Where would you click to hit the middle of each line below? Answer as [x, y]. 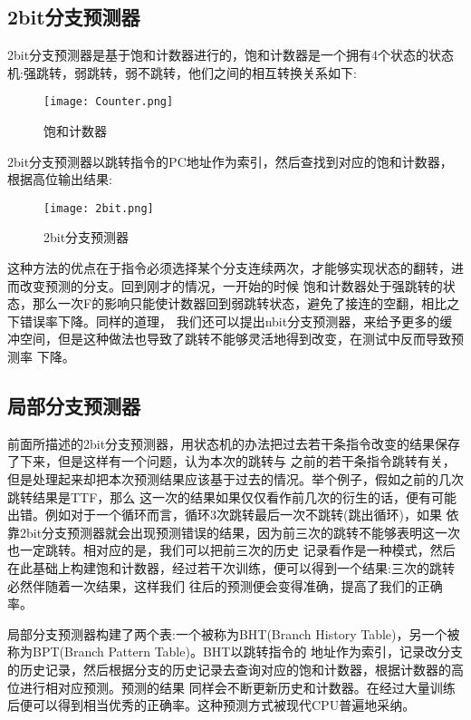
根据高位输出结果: [60, 179]
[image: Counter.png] [109, 102]
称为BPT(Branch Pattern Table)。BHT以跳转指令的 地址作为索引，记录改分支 [235, 652]
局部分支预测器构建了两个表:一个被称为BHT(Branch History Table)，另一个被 [234, 633]
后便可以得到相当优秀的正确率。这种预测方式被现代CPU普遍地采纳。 [211, 705]
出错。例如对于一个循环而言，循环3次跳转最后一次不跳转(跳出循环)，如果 [225, 515]
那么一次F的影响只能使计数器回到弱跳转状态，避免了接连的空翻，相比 [240, 303]
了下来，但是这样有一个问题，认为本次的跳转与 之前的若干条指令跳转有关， [231, 461]
